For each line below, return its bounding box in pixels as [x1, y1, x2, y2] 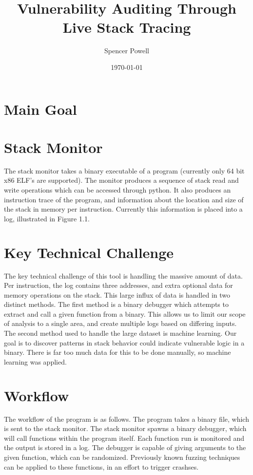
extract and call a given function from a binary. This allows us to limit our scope [4, 308, 246, 319]
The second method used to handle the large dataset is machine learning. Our [4, 328, 237, 338]
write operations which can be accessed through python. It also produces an [4, 185, 231, 194]
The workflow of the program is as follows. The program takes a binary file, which [4, 413, 249, 424]
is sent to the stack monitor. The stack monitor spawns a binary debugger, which [4, 423, 247, 433]
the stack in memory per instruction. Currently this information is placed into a [4, 204, 243, 214]
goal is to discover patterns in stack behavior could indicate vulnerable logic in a [4, 337, 245, 347]
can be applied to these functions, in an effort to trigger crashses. [4, 461, 199, 472]
